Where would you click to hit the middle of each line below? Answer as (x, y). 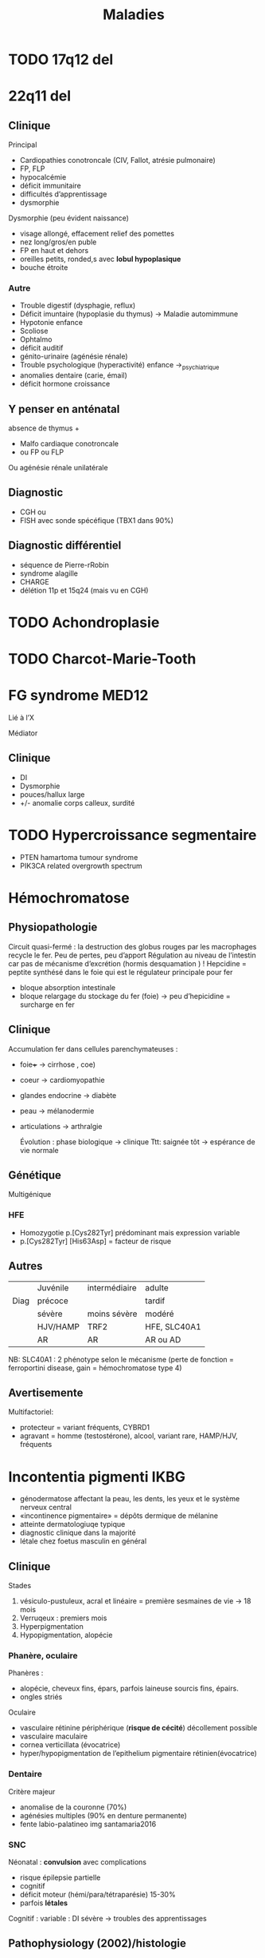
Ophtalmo (36, 339)
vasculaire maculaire (54, 1736)
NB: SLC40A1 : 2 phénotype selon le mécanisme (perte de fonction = (121, 1359)
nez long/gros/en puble (58, 242)
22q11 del (40, 96)
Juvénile (53, 1287)
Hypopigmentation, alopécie (66, 1635)
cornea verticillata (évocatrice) (70, 1745)
